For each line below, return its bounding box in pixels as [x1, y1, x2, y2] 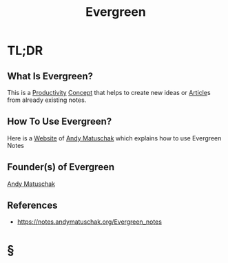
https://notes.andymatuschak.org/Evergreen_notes [17, 218, 162, 226]
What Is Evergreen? [7, 70, 94, 82]
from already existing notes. [7, 96, 87, 104]
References [7, 200, 58, 211]
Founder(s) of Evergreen [7, 161, 115, 173]
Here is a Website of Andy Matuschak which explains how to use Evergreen [7, 134, 222, 142]
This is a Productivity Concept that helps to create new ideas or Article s [7, 89, 211, 96]
